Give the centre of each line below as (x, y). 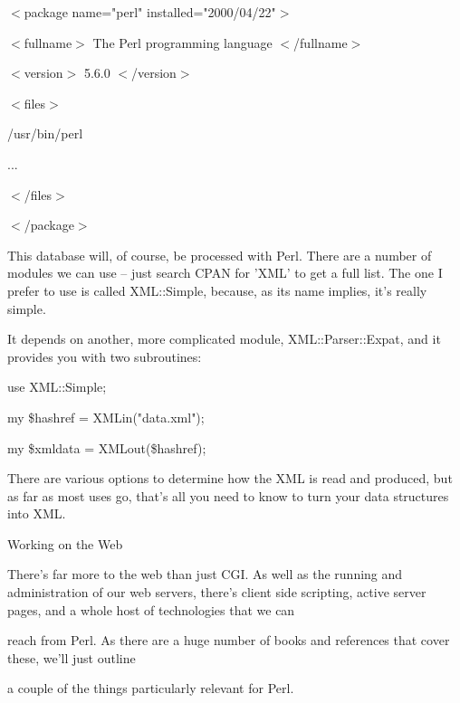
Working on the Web (65, 543)
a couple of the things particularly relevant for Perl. (151, 688)
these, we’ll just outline (72, 657)
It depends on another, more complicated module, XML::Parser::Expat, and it (224, 339)
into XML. (37, 513)
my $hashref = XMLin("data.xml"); (106, 417)
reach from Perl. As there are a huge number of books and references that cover (229, 640)
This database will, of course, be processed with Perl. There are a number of (220, 255)
